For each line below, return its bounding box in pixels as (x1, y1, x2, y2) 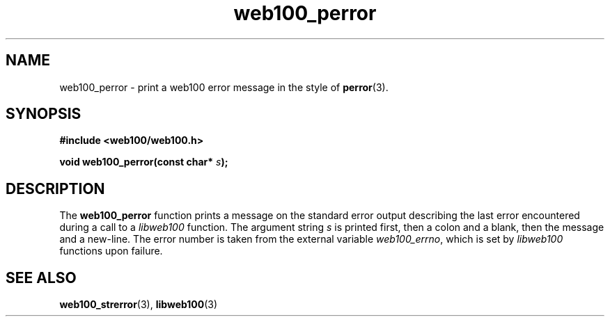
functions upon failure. (59, 245, 163, 257)
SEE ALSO (6, 268, 77, 287)
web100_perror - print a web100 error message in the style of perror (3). (59, 81, 389, 93)
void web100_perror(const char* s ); (59, 156, 228, 168)
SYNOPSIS (6, 105, 81, 123)
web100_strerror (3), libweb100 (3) (59, 298, 218, 311)
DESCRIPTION (6, 179, 105, 198)
